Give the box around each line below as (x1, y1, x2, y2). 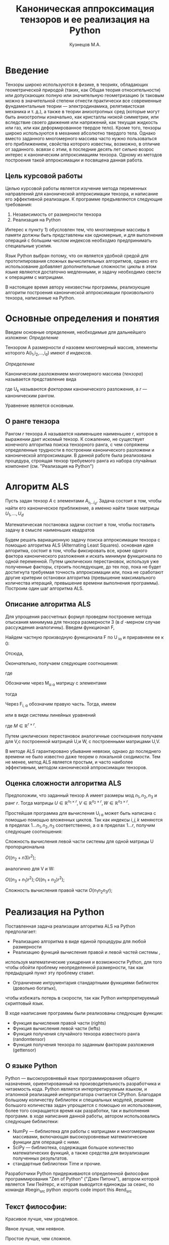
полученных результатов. (12, 1155, 68, 1161)
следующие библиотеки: (5, 1118, 59, 1124)
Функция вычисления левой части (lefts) (12, 1026, 101, 1032)
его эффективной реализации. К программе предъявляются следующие (5, 196, 163, 202)
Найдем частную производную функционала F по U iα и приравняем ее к (5, 634, 164, 642)
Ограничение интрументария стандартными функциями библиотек (12, 980, 159, 986)
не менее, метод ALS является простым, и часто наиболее (5, 759, 133, 765)
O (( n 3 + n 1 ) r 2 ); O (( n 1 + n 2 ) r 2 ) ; (5, 875, 65, 884)
